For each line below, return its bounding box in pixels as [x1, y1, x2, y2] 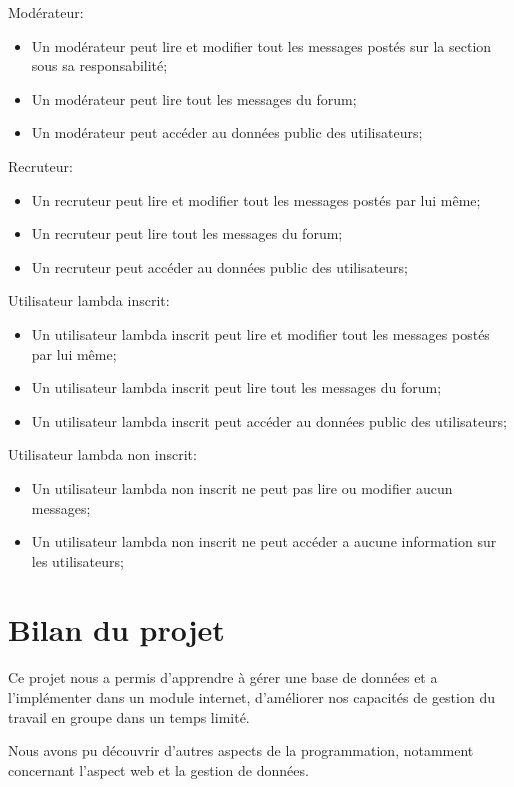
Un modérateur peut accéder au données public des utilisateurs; [31, 122, 423, 143]
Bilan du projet [8, 609, 225, 650]
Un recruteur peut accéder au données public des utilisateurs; [31, 256, 408, 277]
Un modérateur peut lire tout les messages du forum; [31, 88, 357, 109]
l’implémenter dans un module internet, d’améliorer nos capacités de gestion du [8, 687, 495, 707]
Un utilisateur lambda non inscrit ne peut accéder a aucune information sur [31, 531, 497, 552]
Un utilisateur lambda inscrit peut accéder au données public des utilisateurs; [31, 410, 507, 431]
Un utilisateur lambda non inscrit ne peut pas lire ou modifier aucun [31, 477, 453, 498]
